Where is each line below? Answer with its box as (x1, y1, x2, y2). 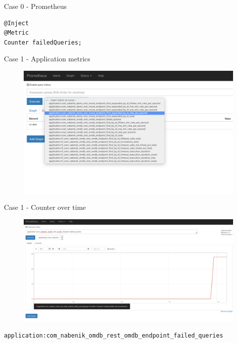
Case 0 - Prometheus (4, 1, 67, 11)
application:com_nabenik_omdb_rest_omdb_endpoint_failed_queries (4, 332, 223, 340)
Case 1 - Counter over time (4, 202, 86, 212)
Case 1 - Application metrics (4, 53, 90, 64)
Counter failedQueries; (4, 39, 82, 46)
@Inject (4, 19, 29, 27)
